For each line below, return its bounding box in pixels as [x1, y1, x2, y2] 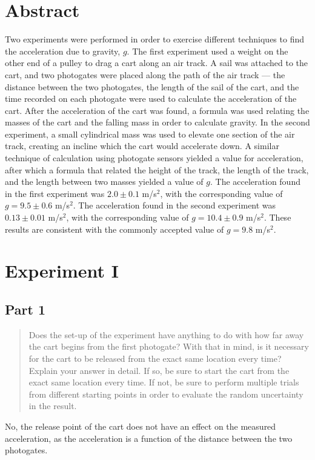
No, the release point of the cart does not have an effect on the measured [5, 419, 276, 432]
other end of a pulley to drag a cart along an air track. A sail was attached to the [5, 56, 308, 69]
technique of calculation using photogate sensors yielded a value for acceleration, [5, 152, 303, 164]
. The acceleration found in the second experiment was [73, 199, 276, 212]
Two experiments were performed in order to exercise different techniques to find [5, 33, 305, 45]
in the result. [28, 399, 77, 412]
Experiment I [5, 258, 119, 283]
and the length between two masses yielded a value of [5, 175, 204, 188]
